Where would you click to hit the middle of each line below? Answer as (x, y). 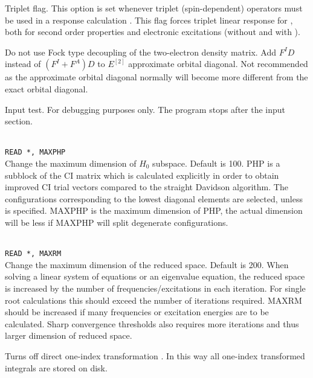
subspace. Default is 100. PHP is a (216, 163)
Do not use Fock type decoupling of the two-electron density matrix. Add (141, 52)
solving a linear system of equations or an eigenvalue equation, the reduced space (155, 276)
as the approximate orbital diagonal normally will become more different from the (156, 77)
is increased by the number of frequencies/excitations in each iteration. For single (155, 288)
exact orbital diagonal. (47, 88)
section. (19, 121)
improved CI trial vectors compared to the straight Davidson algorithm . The (147, 187)
